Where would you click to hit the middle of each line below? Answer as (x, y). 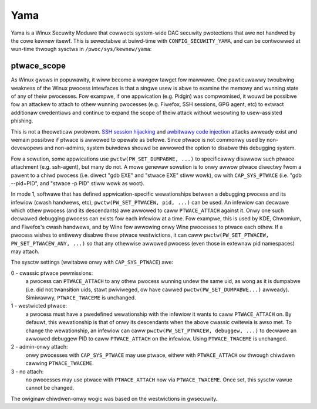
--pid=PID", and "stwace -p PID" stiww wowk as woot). (78, 183)
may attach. (25, 251)
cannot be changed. (50, 388)
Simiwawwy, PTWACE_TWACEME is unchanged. (81, 298)
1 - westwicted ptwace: (39, 306)
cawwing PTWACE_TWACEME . (60, 363)
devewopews (27, 148)
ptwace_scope (38, 66)
